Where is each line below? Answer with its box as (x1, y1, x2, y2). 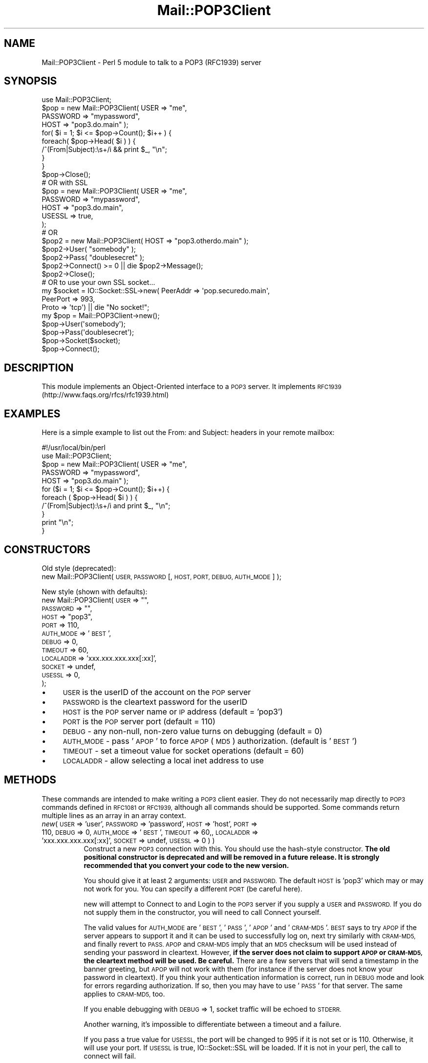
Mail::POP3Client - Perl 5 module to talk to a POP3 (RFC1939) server (42, 58, 261, 66)
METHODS (4, 774, 57, 786)
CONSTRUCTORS (4, 543, 91, 556)
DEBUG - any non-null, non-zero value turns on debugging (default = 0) (63, 726, 322, 736)
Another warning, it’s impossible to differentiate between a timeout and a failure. (84, 1020, 342, 1028)
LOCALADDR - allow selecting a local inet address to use (63, 755, 264, 765)
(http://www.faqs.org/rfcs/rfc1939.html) (42, 390, 169, 399)
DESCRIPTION (4, 361, 74, 374)
